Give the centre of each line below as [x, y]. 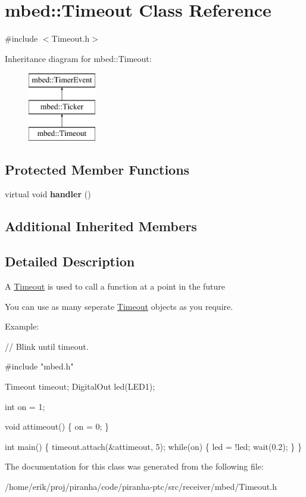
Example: [22, 326]
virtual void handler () [48, 194]
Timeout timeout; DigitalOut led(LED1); [80, 386]
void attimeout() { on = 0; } [57, 426]
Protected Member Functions [97, 169]
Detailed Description [70, 261]
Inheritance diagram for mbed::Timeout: [78, 58]
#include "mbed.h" [39, 366]
